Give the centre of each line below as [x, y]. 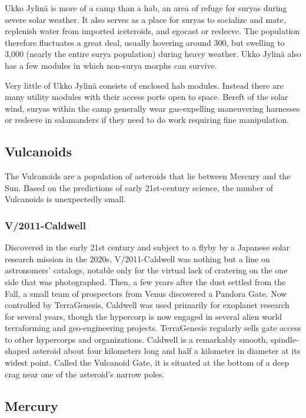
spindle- [285, 339]
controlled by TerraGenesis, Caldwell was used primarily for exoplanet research [147, 305]
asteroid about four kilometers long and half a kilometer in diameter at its [167, 351]
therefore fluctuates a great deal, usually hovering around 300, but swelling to [145, 42]
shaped [17, 351]
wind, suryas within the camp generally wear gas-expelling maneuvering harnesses [152, 108]
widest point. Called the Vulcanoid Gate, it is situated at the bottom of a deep [147, 362]
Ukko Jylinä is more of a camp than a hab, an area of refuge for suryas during [146, 8]
